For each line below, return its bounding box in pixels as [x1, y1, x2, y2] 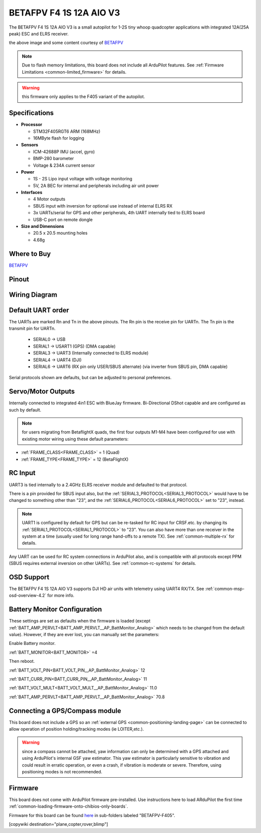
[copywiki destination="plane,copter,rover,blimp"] [9, 821, 108, 827]
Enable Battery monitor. [9, 641, 56, 646]
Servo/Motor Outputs [9, 387, 75, 396]
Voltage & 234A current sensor [33, 162, 95, 168]
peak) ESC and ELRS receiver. [9, 31, 69, 36]
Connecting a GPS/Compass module [9, 706, 121, 715]
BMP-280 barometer [33, 156, 74, 161]
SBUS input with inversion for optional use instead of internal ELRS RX [33, 203, 173, 208]
